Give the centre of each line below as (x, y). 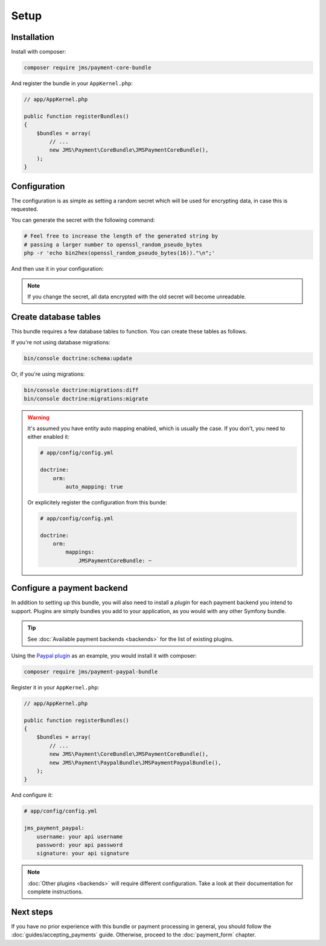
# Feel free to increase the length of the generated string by (121, 236)
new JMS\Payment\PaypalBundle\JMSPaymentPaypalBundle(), (135, 762)
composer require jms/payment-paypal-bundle (91, 671)
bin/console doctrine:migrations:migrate (86, 398)
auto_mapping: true (94, 487)
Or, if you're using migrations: (48, 374)
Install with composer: (39, 52)
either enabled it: (48, 437)
